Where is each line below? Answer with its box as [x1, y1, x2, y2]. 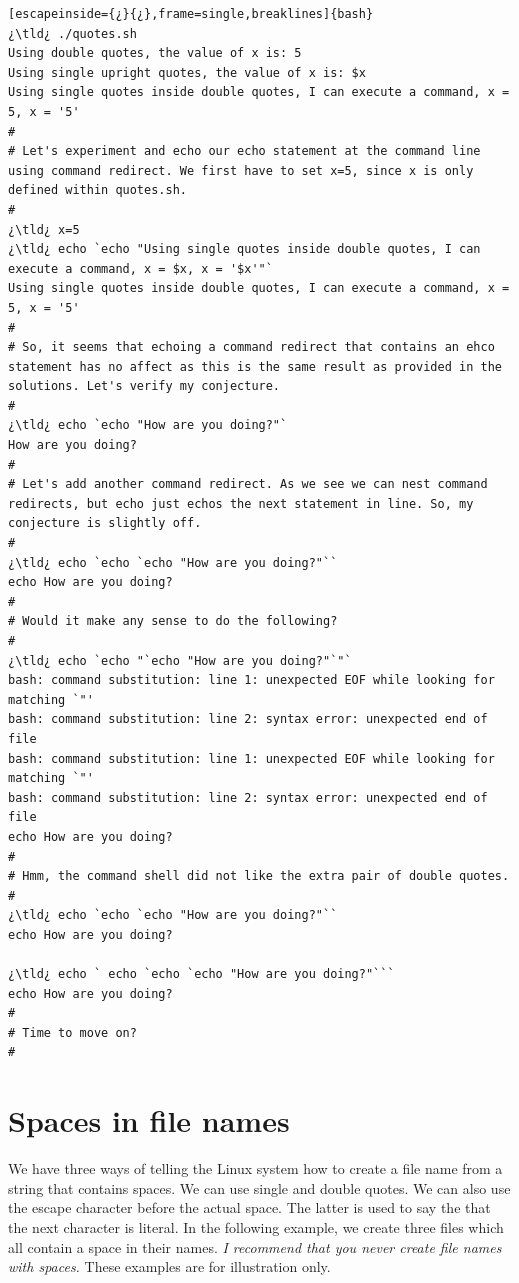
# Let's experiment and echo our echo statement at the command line [8, 144, 481, 159]
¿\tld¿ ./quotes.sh [8, 26, 137, 41]
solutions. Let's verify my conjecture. [8, 379, 281, 394]
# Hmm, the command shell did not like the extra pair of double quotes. [8, 869, 510, 884]
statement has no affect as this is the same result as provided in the [8, 359, 502, 374]
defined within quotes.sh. [8, 183, 187, 198]
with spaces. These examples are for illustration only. [8, 1256, 331, 1277]
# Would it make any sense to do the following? [8, 614, 338, 629]
